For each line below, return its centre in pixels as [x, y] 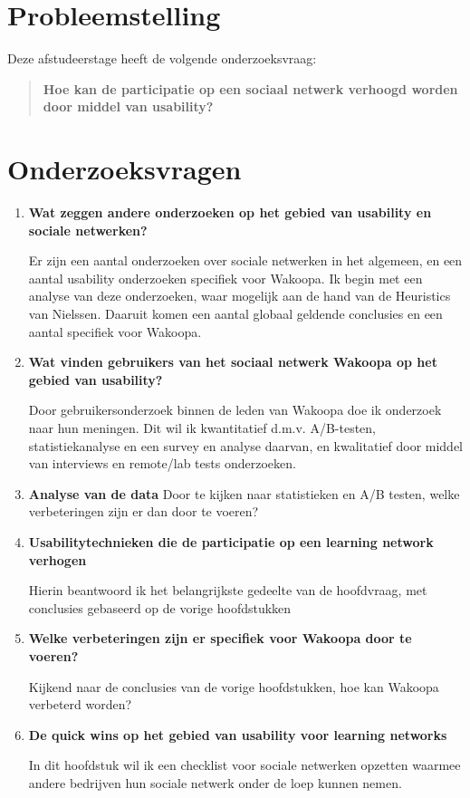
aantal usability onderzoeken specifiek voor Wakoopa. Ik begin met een [225, 278]
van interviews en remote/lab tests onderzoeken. [162, 463]
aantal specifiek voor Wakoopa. [115, 331]
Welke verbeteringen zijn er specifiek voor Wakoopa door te [220, 638]
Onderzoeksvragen [125, 169]
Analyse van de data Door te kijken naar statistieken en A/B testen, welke [244, 493]
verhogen [58, 559]
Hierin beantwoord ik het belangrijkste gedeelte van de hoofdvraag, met [228, 590]
